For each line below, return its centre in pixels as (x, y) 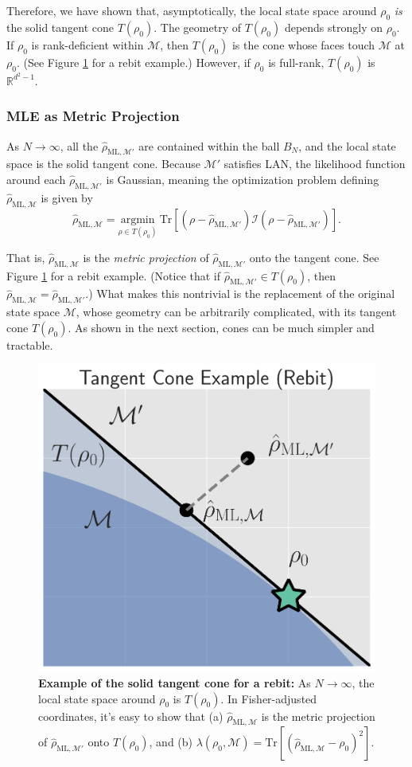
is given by (67, 197)
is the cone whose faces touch (303, 44)
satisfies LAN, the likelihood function (315, 164)
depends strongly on (333, 27)
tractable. (30, 344)
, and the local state (347, 145)
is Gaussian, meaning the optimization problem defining (243, 180)
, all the (79, 145)
